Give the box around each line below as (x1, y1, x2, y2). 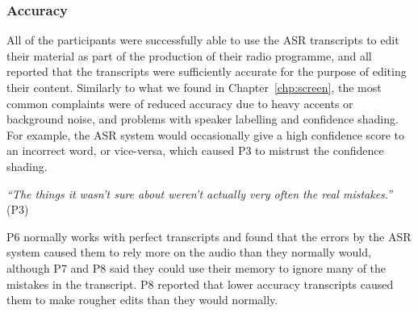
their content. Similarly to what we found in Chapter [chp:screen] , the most (6, 79, 382, 95)
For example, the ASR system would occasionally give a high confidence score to (6, 126, 405, 143)
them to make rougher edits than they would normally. (6, 291, 278, 308)
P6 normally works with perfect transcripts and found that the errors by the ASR (6, 227, 412, 244)
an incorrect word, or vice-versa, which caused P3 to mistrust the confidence (6, 142, 384, 159)
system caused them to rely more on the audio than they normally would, (6, 244, 371, 261)
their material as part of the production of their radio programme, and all (6, 47, 372, 64)
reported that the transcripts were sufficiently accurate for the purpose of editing (6, 63, 407, 80)
